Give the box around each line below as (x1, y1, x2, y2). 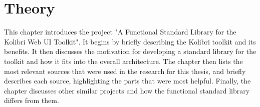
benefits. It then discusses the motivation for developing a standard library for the (4, 46, 256, 56)
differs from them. (4, 95, 59, 105)
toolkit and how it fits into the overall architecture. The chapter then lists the (4, 55, 243, 66)
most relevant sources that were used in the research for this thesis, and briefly (4, 65, 246, 76)
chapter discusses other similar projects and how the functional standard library (4, 85, 250, 95)
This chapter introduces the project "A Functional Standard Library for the (4, 26, 236, 37)
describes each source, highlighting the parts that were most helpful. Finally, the (4, 75, 251, 86)
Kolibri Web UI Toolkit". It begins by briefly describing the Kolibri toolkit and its (4, 36, 256, 46)
